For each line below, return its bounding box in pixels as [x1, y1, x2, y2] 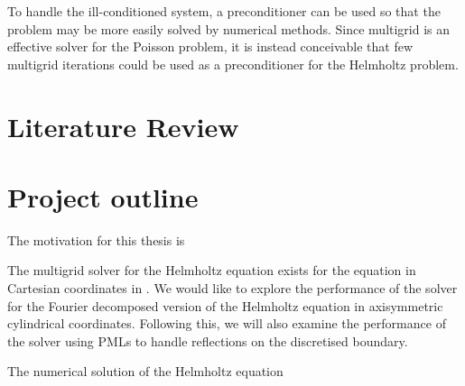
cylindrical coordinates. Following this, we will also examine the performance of [7, 314, 446, 333]
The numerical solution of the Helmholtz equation [7, 362, 284, 381]
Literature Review [7, 107, 239, 144]
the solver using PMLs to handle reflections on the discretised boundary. [7, 331, 408, 350]
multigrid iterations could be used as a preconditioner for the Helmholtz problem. [7, 54, 459, 73]
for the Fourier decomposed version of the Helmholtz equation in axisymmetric [7, 296, 443, 315]
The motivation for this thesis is [7, 230, 185, 249]
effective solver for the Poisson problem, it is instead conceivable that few [7, 37, 414, 56]
